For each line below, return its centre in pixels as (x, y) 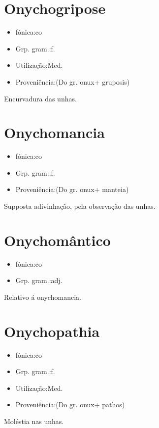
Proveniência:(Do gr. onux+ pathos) (70, 404)
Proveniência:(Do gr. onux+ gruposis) (73, 81)
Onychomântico (57, 240)
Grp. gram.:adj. (39, 280)
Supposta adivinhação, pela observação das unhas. (80, 206)
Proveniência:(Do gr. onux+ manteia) (72, 189)
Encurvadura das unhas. (40, 98)
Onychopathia (52, 331)
